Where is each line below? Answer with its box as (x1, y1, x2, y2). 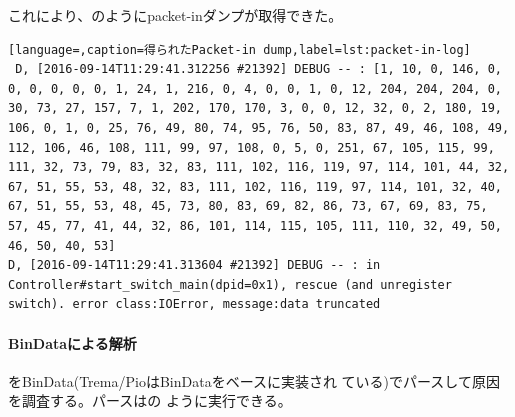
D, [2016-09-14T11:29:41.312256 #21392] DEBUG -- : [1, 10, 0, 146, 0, (15, 62, 502, 77)
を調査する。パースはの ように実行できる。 (8, 390, 292, 411)
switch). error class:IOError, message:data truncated (8, 297, 381, 312)
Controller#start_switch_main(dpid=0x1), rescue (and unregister (8, 277, 452, 292)
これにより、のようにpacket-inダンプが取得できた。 (8, 5, 343, 25)
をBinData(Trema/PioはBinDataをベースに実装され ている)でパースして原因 (8, 370, 500, 391)
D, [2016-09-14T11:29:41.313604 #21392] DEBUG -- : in (8, 258, 381, 273)
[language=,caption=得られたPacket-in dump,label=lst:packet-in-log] (8, 42, 471, 57)
